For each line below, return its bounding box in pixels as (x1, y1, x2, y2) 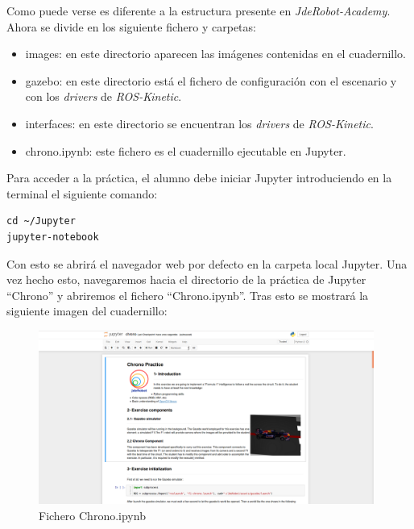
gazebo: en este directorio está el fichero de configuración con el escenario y (25, 72, 397, 89)
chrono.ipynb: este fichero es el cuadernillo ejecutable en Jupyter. (25, 142, 346, 159)
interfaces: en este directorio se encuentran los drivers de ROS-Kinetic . (25, 115, 374, 131)
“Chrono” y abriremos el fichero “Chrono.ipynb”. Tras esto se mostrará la (6, 286, 369, 303)
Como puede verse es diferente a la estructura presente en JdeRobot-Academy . (6, 2, 391, 19)
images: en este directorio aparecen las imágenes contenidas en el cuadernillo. (25, 45, 407, 62)
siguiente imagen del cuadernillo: (6, 302, 168, 319)
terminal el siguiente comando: (6, 185, 158, 202)
